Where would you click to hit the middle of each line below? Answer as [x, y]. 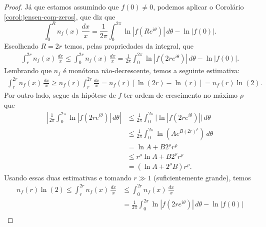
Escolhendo [21, 46]
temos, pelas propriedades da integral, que [129, 46]
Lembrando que [28, 70]
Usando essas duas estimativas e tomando [68, 177]
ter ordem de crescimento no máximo [181, 95]
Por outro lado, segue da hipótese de [60, 95]
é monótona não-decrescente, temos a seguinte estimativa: [151, 70]
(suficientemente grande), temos [202, 177]
